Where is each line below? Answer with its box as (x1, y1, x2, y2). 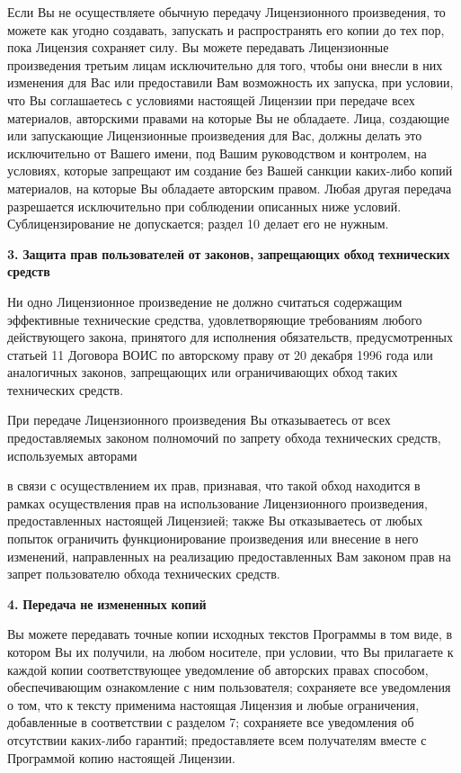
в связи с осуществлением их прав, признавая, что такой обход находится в (7, 476, 421, 495)
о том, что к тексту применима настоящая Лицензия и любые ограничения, (7, 695, 420, 714)
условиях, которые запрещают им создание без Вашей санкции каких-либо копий (7, 161, 453, 180)
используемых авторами (7, 445, 137, 464)
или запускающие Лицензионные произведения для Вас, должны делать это (7, 126, 422, 145)
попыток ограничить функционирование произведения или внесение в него (7, 529, 419, 548)
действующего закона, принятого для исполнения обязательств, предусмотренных (7, 328, 454, 346)
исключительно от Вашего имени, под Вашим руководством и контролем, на (7, 143, 427, 162)
